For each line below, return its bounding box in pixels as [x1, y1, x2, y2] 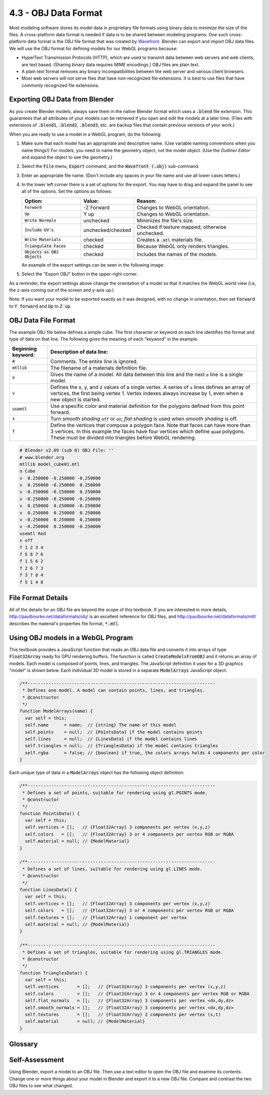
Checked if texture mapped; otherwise [136, 223, 226, 230]
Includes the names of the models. [136, 251, 217, 258]
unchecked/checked [83, 226, 131, 233]
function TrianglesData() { [19, 970, 88, 976]
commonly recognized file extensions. [21, 82, 100, 88]
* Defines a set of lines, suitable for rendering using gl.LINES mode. [22, 866, 203, 872]
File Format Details [9, 594, 68, 602]
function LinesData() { [19, 887, 78, 892]
